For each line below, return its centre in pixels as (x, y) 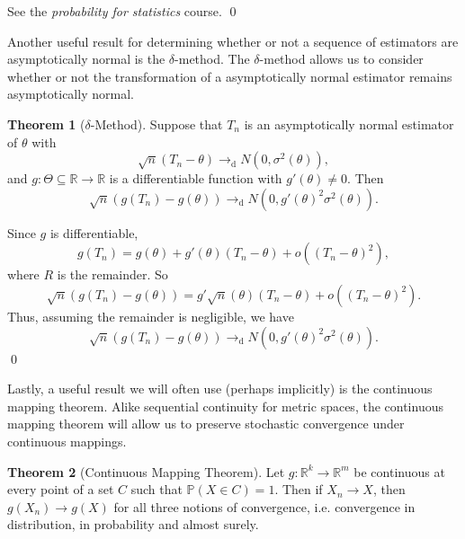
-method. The (212, 59)
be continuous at (399, 471)
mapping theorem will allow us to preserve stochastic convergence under (206, 424)
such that (156, 489)
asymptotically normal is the (86, 59)
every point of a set (61, 489)
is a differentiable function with (196, 178)
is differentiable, (94, 232)
